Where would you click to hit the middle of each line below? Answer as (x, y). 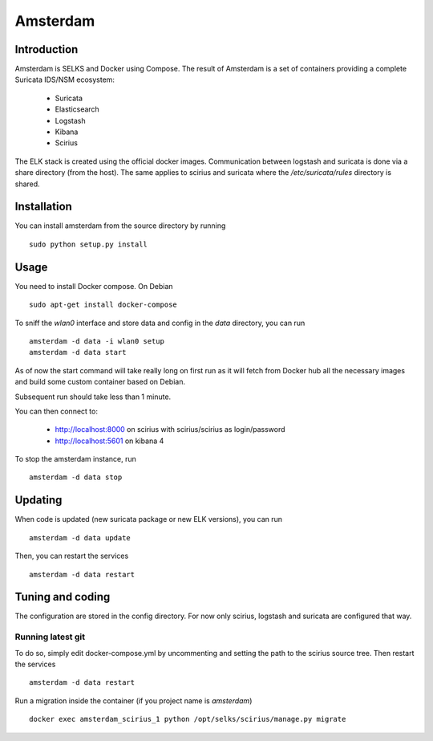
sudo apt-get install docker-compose (103, 305)
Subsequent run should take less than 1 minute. (93, 397)
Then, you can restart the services (72, 556)
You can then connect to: (56, 411)
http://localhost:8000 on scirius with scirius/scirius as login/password (170, 430)
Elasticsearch (77, 109)
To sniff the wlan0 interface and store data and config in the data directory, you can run (160, 323)
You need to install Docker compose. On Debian (94, 286)
